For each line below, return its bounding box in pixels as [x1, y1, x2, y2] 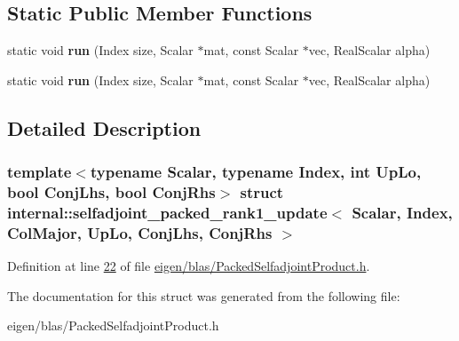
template [7, 161, 72, 183]
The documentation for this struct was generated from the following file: [7, 286, 400, 305]
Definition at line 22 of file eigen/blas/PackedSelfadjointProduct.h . [7, 257, 370, 275]
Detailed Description [7, 114, 202, 141]
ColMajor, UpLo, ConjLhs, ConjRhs [7, 221, 273, 243]
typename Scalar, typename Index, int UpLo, [90, 161, 422, 183]
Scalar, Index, [352, 201, 453, 223]
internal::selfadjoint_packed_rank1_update [7, 201, 328, 223]
